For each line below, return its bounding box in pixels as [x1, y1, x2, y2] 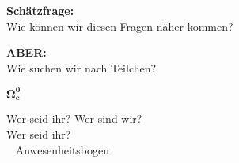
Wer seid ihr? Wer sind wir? [6, 110, 142, 127]
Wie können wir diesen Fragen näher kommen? [6, 17, 233, 34]
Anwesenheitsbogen [15, 141, 110, 157]
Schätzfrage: [6, 2, 74, 18]
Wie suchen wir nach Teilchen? [6, 59, 157, 76]
